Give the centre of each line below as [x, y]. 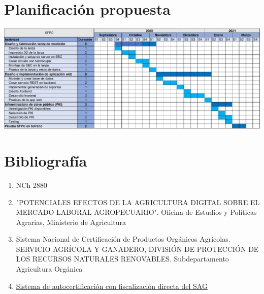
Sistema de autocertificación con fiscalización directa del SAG [112, 286]
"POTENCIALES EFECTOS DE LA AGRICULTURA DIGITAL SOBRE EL [138, 202]
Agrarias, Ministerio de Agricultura [71, 222]
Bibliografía [46, 160]
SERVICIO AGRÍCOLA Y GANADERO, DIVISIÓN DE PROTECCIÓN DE [137, 249]
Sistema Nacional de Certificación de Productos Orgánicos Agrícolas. [123, 239]
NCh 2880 [31, 185]
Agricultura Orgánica [49, 269]
